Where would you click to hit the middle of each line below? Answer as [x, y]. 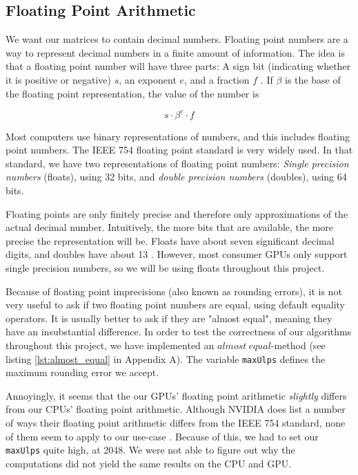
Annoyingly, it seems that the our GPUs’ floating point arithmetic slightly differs [176, 395]
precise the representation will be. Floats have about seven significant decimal [170, 240]
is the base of [313, 79]
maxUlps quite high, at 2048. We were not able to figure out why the [150, 450]
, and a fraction [217, 79]
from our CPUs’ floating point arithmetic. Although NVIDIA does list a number [176, 409]
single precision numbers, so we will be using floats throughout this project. [165, 268]
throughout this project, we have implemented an [110, 345]
